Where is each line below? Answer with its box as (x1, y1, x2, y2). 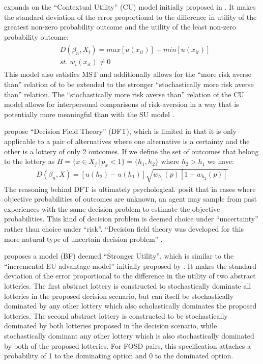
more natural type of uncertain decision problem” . (4, 233, 163, 244)
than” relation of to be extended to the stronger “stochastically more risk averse (4, 79, 254, 90)
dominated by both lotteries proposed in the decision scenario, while (4, 320, 217, 331)
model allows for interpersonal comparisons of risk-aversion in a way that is (4, 99, 239, 109)
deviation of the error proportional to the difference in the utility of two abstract (4, 270, 256, 281)
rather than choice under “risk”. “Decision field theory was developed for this (4, 223, 244, 234)
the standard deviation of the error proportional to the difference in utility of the (4, 11, 257, 22)
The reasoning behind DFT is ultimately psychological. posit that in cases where (4, 183, 256, 194)
